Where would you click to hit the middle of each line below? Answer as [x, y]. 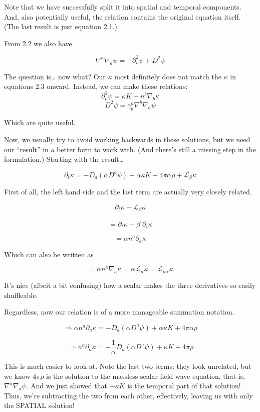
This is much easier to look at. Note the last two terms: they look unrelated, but [128, 366]
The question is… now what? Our [55, 76]
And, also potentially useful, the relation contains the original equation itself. [122, 16]
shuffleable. [21, 295]
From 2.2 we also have [38, 43]
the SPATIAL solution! [39, 405]
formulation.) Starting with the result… [64, 159]
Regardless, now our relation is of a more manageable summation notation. [119, 312]
